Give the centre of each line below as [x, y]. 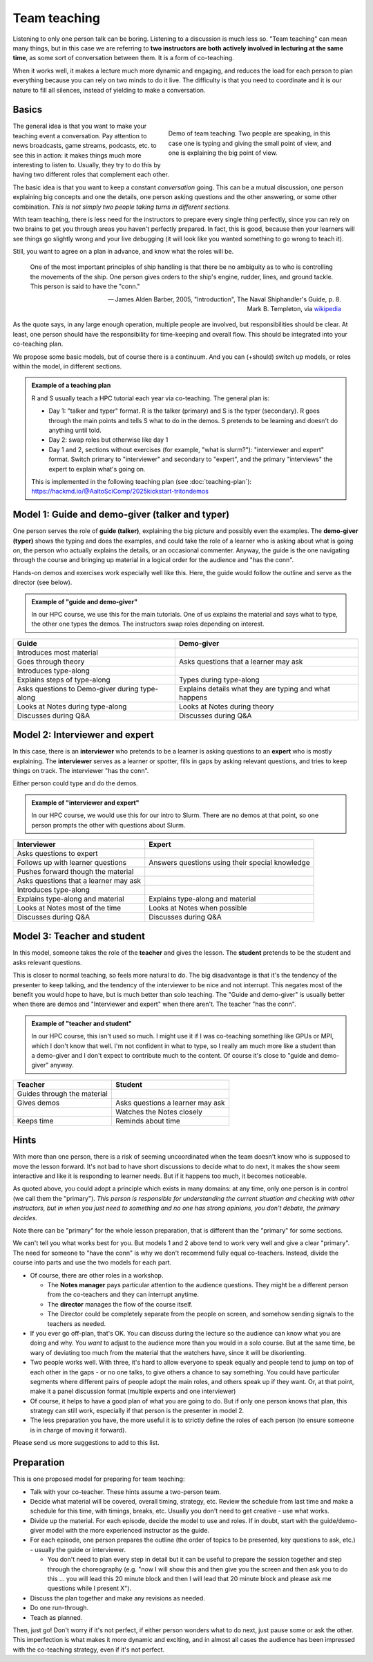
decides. [25, 1217]
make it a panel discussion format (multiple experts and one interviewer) [133, 1391]
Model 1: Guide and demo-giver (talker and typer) [121, 515]
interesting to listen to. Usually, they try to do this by [87, 165]
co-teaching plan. [38, 344]
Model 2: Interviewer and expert [84, 735]
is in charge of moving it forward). [78, 1430]
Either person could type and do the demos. [75, 783]
